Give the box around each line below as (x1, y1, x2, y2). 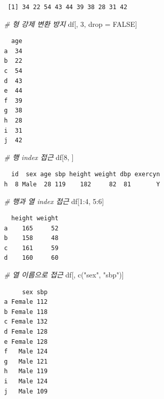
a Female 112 (4, 298, 48, 306)
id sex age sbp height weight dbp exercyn (11, 171, 160, 178)
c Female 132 (4, 318, 48, 326)
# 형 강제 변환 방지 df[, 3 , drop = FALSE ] (4, 18, 137, 29)
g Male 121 (4, 357, 48, 365)
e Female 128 (4, 338, 48, 345)
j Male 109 (4, 387, 48, 395)
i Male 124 (4, 378, 48, 385)
